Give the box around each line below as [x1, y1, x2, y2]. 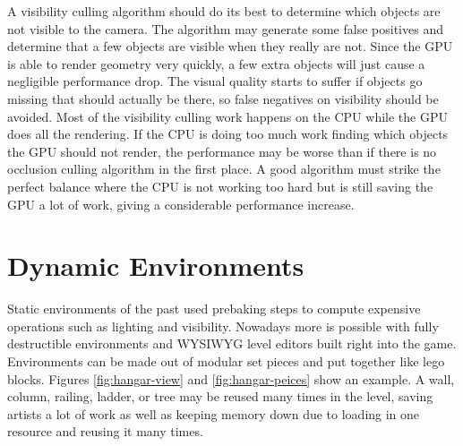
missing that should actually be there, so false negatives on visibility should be [7, 89, 439, 107]
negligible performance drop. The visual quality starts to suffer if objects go [7, 72, 423, 90]
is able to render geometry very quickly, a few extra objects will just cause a [7, 54, 425, 73]
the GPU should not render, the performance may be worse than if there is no [7, 142, 437, 160]
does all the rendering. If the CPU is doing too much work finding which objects [7, 124, 449, 143]
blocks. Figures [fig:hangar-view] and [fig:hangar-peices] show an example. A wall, [7, 369, 455, 388]
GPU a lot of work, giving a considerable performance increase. [7, 194, 355, 213]
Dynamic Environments [7, 247, 304, 284]
